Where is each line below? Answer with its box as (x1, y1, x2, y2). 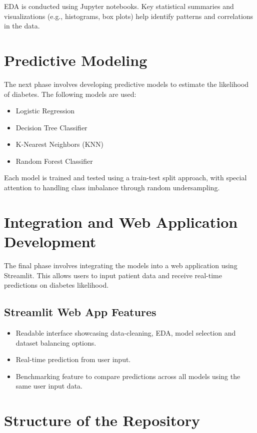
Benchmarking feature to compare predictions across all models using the (15, 371, 240, 381)
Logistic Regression (15, 105, 75, 116)
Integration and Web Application (4, 211, 238, 232)
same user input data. (15, 381, 82, 391)
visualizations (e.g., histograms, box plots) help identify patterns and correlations (4, 10, 253, 21)
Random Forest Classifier (15, 155, 93, 166)
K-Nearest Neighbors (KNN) (15, 139, 104, 149)
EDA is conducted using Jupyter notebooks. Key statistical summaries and (4, 1, 234, 11)
